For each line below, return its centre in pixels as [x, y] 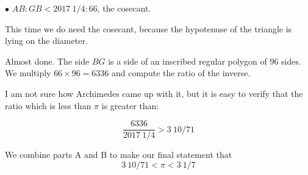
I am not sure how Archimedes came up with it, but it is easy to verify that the [154, 93]
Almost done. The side [47, 61]
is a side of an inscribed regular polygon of [188, 61]
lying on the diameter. [46, 41]
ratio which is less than [48, 105]
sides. [291, 61]
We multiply [28, 73]
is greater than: [130, 105]
